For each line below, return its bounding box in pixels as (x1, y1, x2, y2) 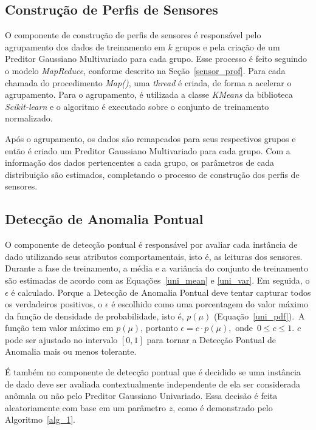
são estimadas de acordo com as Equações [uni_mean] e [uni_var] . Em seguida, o (5, 273, 310, 286)
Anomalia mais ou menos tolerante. (5, 345, 137, 358)
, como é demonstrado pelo (173, 401, 273, 414)
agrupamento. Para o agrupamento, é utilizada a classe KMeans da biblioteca (5, 88, 293, 101)
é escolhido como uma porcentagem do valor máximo (111, 298, 308, 310)
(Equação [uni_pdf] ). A (213, 309, 305, 322)
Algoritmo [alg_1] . (5, 413, 75, 426)
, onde (228, 321, 253, 334)
